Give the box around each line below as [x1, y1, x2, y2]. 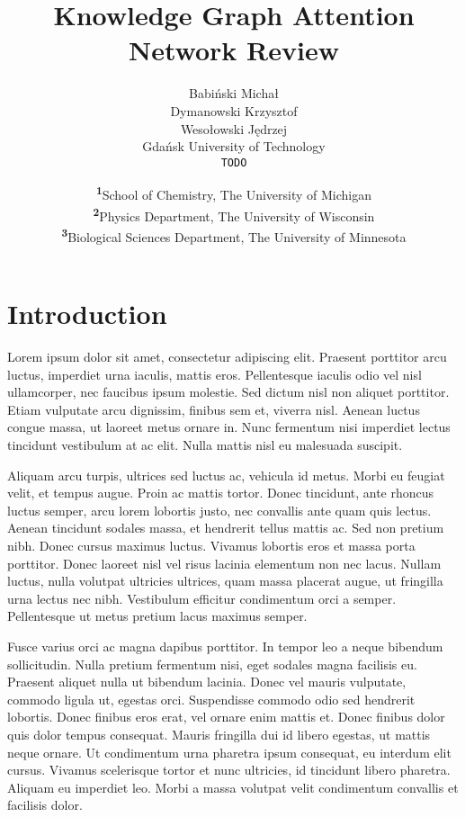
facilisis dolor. [7, 795, 83, 814]
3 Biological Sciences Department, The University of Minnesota [61, 224, 407, 246]
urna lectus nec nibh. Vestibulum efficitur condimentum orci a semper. [7, 588, 397, 607]
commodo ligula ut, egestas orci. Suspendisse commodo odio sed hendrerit [7, 689, 416, 708]
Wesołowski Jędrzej [180, 119, 288, 138]
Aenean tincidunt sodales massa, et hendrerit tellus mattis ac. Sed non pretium [7, 518, 444, 537]
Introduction [7, 295, 167, 332]
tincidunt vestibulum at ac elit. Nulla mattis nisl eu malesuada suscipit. [7, 435, 403, 453]
